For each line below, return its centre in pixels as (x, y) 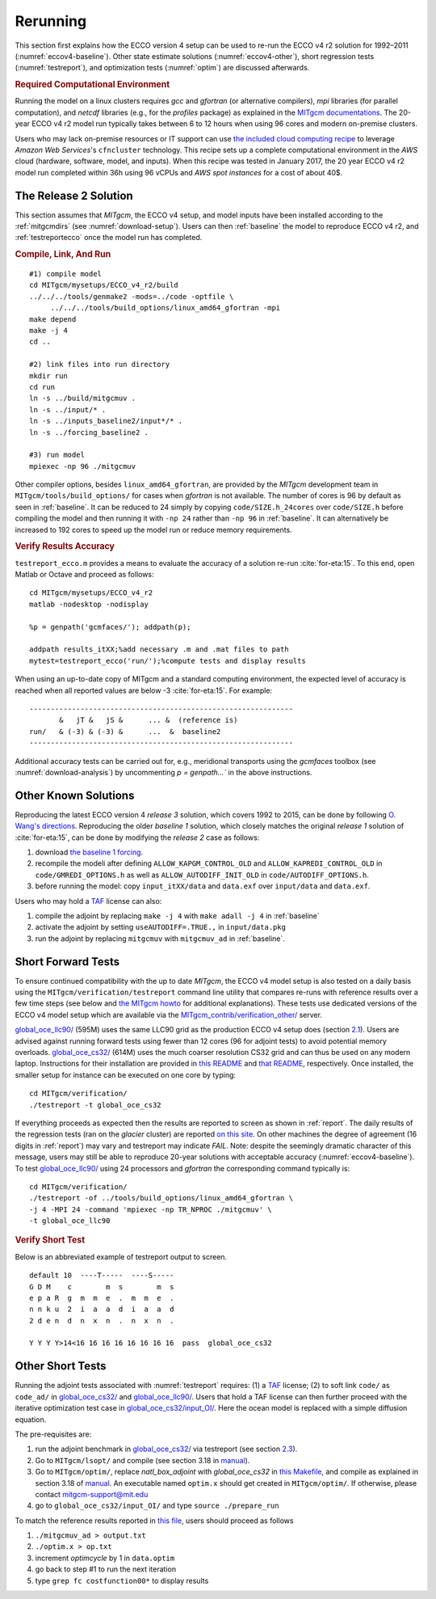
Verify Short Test (50, 1240)
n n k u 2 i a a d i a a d (102, 1309)
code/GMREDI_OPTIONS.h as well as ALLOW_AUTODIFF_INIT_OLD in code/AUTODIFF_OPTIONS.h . (202, 875)
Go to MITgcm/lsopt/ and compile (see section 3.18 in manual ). (143, 1460)
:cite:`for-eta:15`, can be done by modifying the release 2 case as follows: (137, 837)
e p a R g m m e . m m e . (102, 1298)
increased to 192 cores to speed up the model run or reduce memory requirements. (153, 529)
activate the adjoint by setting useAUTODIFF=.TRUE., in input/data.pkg (161, 927)
